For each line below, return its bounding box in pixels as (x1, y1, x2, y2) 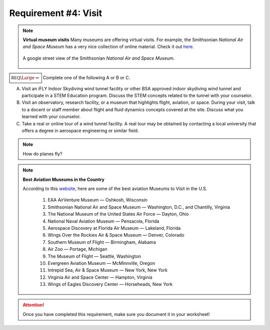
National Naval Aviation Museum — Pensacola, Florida (47, 218, 159, 224)
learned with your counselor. (21, 113, 81, 120)
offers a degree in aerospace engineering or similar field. (21, 128, 139, 134)
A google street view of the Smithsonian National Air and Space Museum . (22, 55, 175, 61)
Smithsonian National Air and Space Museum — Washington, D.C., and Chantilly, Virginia (47, 204, 230, 210)
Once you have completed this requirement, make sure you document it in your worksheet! (22, 311, 210, 317)
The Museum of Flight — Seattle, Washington (47, 253, 141, 259)
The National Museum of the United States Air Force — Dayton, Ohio (47, 211, 189, 217)
